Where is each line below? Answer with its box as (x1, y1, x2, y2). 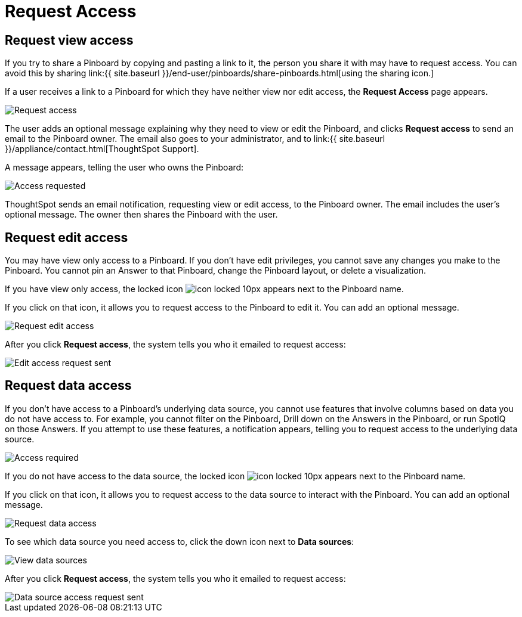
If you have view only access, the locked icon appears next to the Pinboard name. (5, 284, 404, 294)
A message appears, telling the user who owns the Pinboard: (5, 162, 244, 173)
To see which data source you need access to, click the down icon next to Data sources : (5, 536, 354, 547)
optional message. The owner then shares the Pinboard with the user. (5, 209, 278, 220)
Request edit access (5, 230, 128, 245)
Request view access (5, 32, 134, 48)
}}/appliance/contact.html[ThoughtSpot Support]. (5, 144, 199, 154)
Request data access (5, 378, 132, 393)
